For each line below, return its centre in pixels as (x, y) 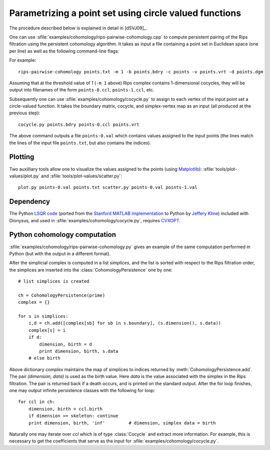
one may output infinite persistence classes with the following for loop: (82, 390)
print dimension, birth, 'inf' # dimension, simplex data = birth (122, 423)
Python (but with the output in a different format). (60, 253)
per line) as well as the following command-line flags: (64, 51)
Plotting (22, 157)
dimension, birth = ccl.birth (65, 409)
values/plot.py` (24, 176)
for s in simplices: (43, 316)
